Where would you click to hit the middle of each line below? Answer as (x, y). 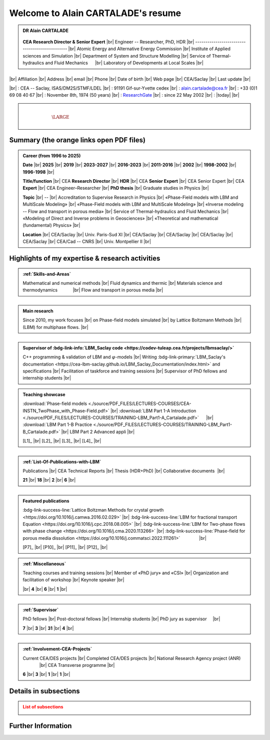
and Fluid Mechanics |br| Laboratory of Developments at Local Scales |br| (124, 63)
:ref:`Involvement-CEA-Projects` (57, 649)
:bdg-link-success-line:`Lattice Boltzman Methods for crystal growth (93, 510)
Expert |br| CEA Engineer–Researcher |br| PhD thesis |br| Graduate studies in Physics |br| (116, 188)
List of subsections (43, 706)
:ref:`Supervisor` (41, 610)
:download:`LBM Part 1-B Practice (57, 425)
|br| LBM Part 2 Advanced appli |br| (98, 432)
